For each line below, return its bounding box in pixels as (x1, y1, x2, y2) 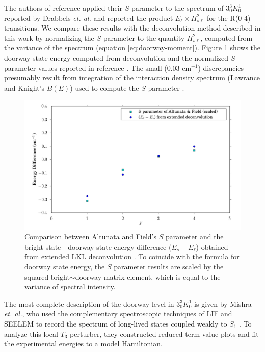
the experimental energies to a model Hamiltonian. (4, 338, 163, 349)
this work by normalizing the (4, 32, 94, 43)
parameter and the (165, 231, 224, 242)
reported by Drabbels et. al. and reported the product (4, 12, 173, 23)
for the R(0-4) (206, 12, 251, 23)
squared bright (24, 271, 70, 282)
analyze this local (4, 328, 58, 339)
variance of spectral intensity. (24, 281, 116, 292)
